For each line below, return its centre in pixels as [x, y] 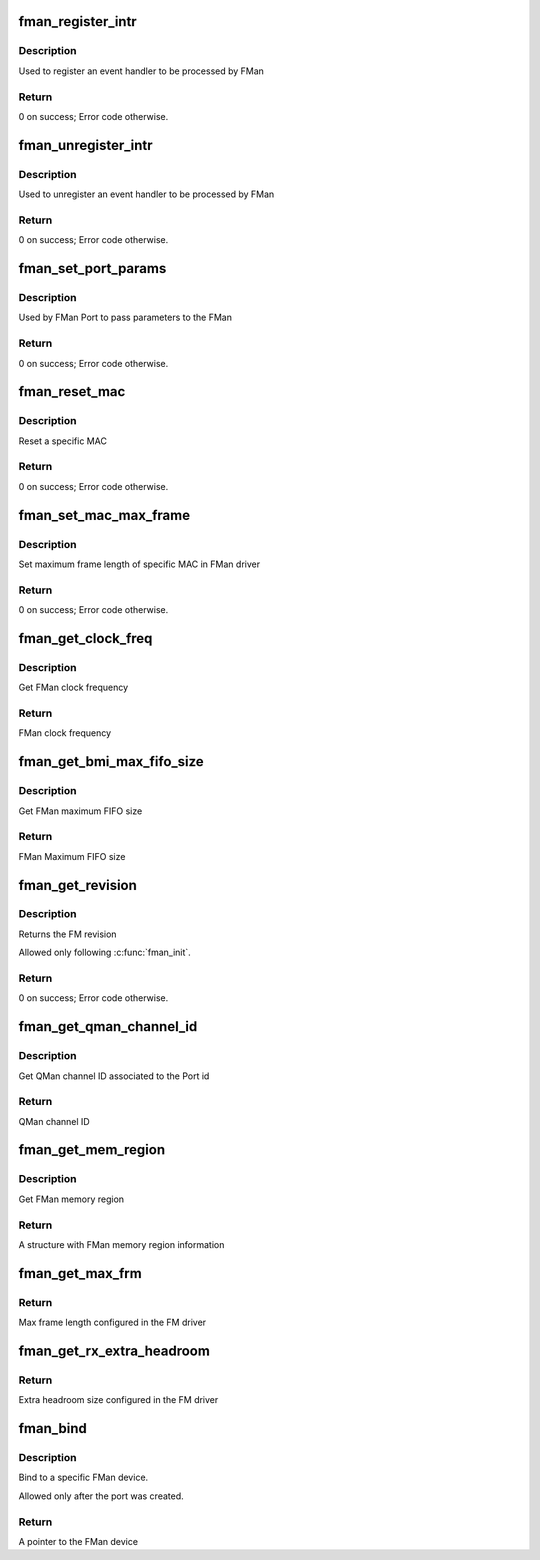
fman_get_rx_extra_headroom [114, 1350]
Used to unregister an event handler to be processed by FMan [146, 194]
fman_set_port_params [92, 268]
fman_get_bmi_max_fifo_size [111, 761]
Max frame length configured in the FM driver [112, 1322]
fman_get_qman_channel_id [108, 1026]
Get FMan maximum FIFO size [80, 811]
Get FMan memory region [71, 1199]
